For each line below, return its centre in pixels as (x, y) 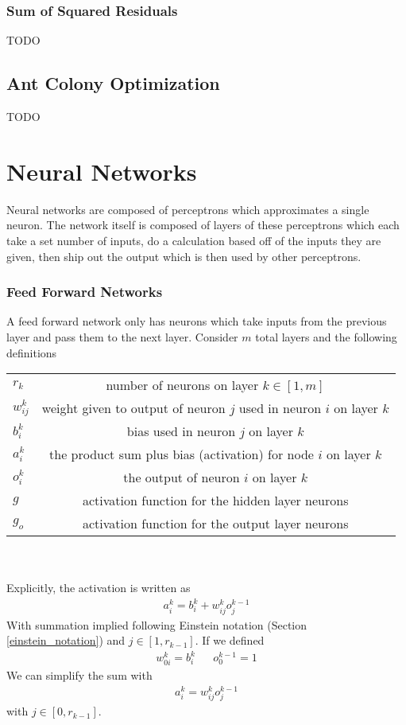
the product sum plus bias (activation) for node (182, 454)
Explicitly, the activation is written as (99, 588)
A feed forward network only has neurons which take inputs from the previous (197, 321)
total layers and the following (326, 336)
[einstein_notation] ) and (66, 640)
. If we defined (230, 640)
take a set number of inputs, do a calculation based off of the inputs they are (194, 240)
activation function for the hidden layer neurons (215, 501)
